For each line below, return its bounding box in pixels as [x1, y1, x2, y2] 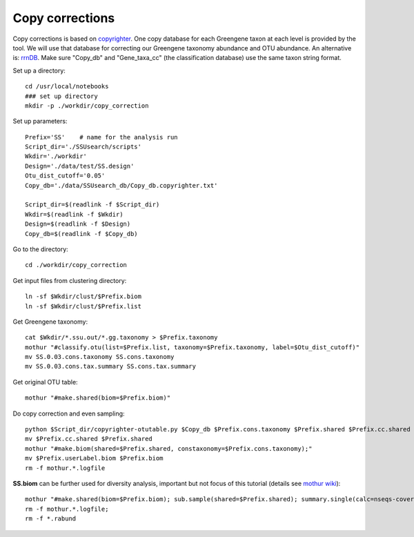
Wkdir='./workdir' [25, 153, 88, 160]
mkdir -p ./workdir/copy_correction [25, 101, 149, 110]
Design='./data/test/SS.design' [25, 162, 135, 170]
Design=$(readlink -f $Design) [25, 220, 131, 228]
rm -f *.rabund [25, 515, 77, 523]
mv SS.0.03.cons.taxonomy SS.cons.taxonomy [25, 353, 175, 361]
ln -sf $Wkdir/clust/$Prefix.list [25, 302, 141, 310]
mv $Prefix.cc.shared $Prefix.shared [25, 435, 153, 443]
